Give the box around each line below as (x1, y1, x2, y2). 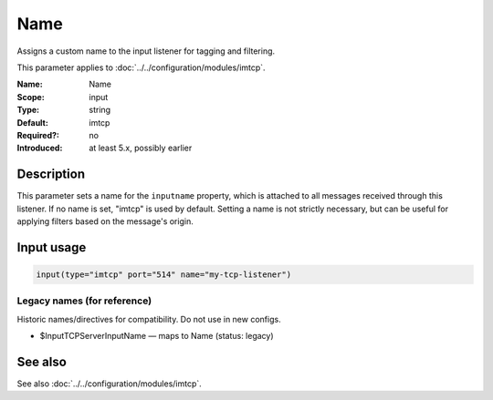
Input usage (16, 240, 87, 255)
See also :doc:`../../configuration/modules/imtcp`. (16, 378, 203, 389)
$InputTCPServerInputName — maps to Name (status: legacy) (39, 331, 274, 342)
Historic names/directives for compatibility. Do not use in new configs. (16, 313, 282, 324)
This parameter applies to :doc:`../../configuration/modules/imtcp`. (16, 62, 266, 73)
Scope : (16, 91, 45, 102)
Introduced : (16, 142, 63, 154)
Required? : (16, 129, 59, 140)
